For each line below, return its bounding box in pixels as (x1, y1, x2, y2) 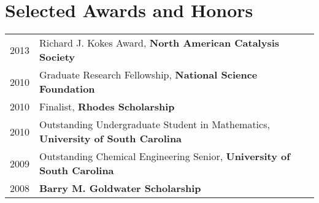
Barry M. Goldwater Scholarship (39, 181, 201, 196)
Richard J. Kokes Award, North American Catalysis (39, 36, 280, 50)
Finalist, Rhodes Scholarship (39, 99, 175, 114)
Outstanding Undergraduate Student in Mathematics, (39, 117, 270, 132)
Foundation (39, 82, 95, 96)
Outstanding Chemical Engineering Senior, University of (39, 149, 290, 164)
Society (39, 50, 75, 64)
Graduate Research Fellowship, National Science (39, 67, 258, 82)
